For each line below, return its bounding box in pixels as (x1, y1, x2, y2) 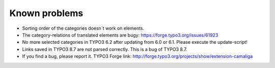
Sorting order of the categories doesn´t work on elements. (22, 25, 145, 31)
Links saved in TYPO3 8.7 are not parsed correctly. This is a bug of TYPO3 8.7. (22, 46, 187, 52)
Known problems (9, 8, 84, 19)
